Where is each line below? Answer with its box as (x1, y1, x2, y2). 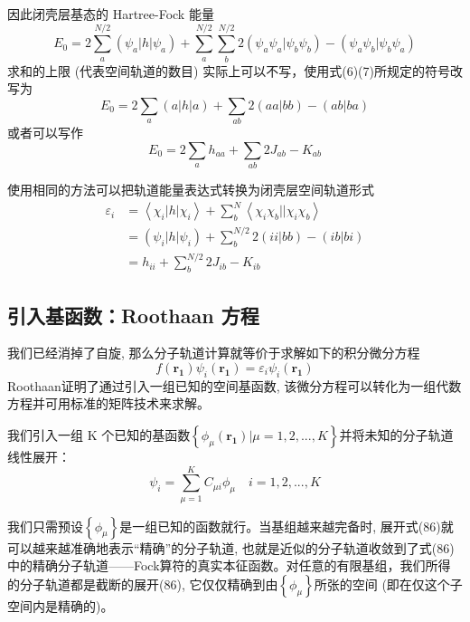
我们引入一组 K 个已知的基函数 (7, 425, 191, 444)
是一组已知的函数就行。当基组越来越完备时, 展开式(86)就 (119, 516, 454, 535)
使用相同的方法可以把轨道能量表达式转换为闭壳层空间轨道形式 (7, 180, 374, 199)
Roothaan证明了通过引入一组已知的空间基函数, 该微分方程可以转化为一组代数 (7, 376, 462, 395)
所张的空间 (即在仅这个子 (314, 574, 463, 593)
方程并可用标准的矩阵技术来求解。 (7, 394, 210, 413)
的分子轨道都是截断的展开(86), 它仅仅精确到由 (7, 574, 278, 593)
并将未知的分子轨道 (339, 425, 454, 444)
